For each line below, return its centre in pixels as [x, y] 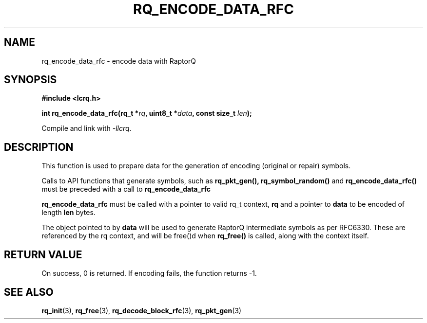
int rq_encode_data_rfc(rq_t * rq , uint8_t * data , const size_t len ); [147, 113]
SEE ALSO [29, 292]
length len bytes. [68, 213]
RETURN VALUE [43, 254]
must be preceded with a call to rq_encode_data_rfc [126, 189]
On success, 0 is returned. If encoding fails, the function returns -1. [149, 273]
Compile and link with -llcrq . [87, 128]
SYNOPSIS [30, 80]
